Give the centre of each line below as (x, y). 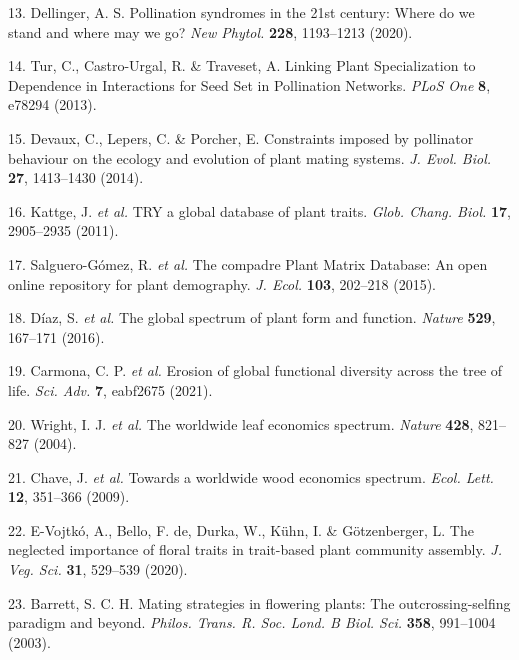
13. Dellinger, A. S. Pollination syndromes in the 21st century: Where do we (241, 12)
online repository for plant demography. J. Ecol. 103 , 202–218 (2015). (222, 283)
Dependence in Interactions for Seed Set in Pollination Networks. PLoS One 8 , (249, 84)
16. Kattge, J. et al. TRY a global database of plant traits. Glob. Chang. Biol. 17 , (259, 210)
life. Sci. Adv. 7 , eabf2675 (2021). (110, 389)
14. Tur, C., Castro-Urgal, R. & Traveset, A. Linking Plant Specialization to (242, 65)
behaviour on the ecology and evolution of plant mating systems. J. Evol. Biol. (250, 157)
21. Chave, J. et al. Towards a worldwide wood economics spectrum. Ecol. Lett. (251, 476)
